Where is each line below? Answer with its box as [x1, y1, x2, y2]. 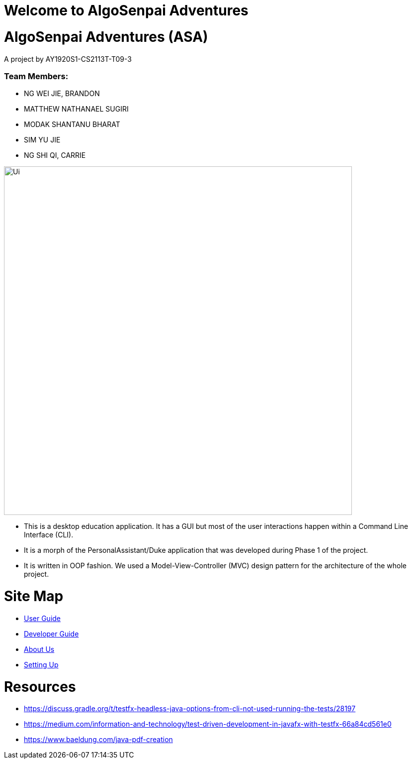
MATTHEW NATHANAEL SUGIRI [24, 105, 129, 114]
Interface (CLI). [24, 530, 74, 539]
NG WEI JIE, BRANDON [24, 89, 100, 98]
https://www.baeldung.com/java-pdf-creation [24, 735, 173, 744]
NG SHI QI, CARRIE [24, 151, 86, 160]
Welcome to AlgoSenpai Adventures [4, 2, 248, 19]
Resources [4, 678, 76, 695]
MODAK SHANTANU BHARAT [24, 120, 120, 129]
